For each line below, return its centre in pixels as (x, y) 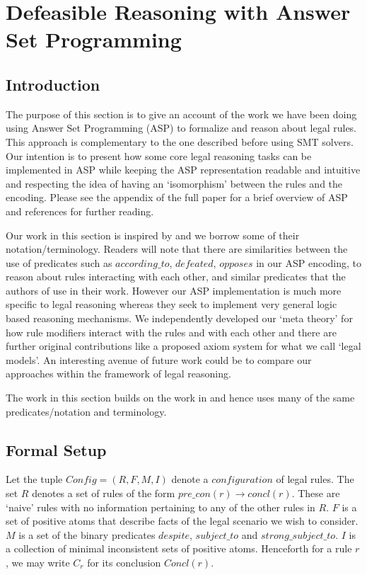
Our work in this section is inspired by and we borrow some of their (153, 235)
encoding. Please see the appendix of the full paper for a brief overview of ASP (177, 197)
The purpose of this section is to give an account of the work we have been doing (181, 114)
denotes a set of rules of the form (104, 493)
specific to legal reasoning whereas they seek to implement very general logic (171, 304)
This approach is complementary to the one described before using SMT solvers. (180, 141)
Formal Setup (56, 449)
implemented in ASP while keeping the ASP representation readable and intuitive (183, 170)
